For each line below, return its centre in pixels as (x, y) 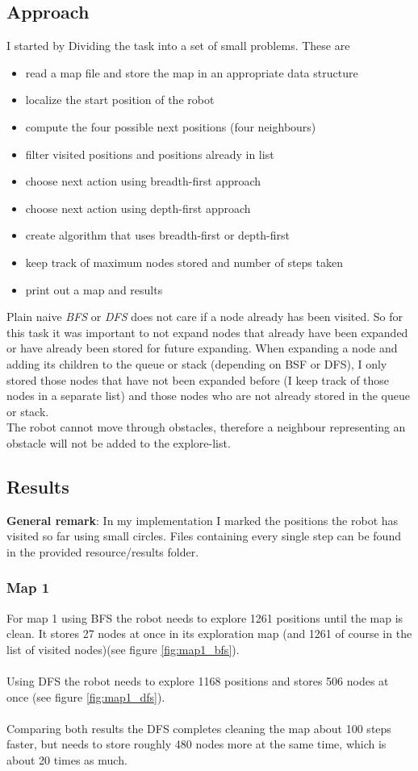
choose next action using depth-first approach (138, 208)
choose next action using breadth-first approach (143, 181)
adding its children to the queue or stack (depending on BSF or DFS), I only (197, 363)
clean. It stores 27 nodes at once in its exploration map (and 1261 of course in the (209, 633)
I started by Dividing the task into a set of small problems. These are (178, 46)
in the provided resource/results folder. (103, 551)
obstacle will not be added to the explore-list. (119, 442)
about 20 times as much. (67, 760)
